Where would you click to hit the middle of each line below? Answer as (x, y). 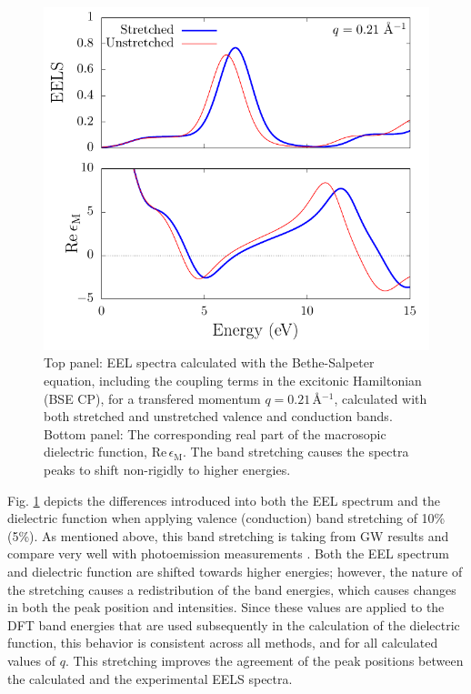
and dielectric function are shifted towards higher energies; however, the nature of (235, 571)
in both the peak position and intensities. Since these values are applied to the (226, 607)
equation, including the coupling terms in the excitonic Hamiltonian (233, 381)
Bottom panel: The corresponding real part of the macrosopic (215, 433)
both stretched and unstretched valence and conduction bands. (218, 416)
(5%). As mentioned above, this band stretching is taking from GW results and (228, 535)
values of (31, 660)
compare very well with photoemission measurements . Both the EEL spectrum (228, 553)
